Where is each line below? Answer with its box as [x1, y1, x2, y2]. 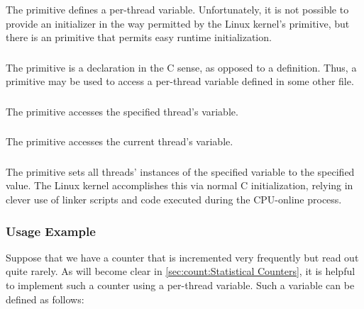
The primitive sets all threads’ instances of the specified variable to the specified [6, 164, 355, 179]
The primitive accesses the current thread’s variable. [6, 134, 233, 149]
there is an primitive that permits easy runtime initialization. [6, 30, 272, 45]
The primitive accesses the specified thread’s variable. [6, 103, 238, 118]
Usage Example [6, 222, 96, 240]
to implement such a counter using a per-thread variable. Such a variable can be [6, 278, 355, 293]
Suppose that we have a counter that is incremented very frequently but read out [6, 249, 359, 264]
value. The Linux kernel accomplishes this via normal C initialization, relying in [6, 178, 353, 193]
